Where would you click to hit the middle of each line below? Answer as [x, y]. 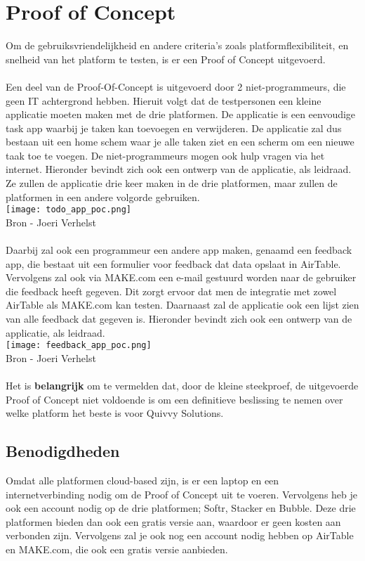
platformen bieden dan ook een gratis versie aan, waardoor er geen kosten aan [173, 521]
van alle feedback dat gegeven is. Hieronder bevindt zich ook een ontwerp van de [179, 319]
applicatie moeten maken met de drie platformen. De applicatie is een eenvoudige [181, 114]
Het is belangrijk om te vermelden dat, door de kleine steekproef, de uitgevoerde [182, 386]
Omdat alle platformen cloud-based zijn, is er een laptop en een [142, 481]
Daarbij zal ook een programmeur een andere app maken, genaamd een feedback [179, 250]
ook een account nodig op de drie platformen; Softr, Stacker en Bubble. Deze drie [181, 508]
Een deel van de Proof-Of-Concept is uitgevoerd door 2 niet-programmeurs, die [176, 86]
